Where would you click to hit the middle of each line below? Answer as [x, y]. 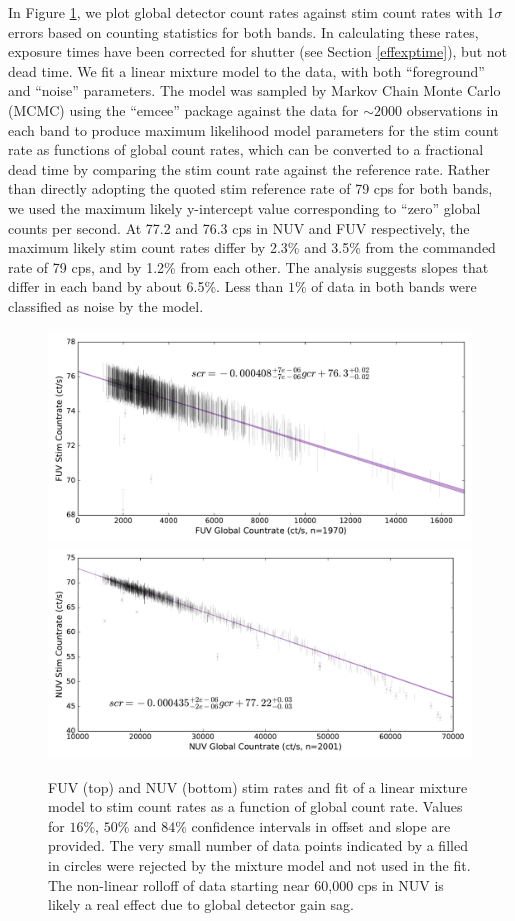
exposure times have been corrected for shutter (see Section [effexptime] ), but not [258, 51]
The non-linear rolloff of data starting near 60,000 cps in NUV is [246, 884]
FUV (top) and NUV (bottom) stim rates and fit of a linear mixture [258, 786]
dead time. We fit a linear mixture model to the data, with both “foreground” [246, 70]
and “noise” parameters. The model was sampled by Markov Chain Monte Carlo [254, 90]
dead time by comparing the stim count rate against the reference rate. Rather [249, 168]
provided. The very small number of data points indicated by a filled [258, 845]
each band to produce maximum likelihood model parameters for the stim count [253, 129]
